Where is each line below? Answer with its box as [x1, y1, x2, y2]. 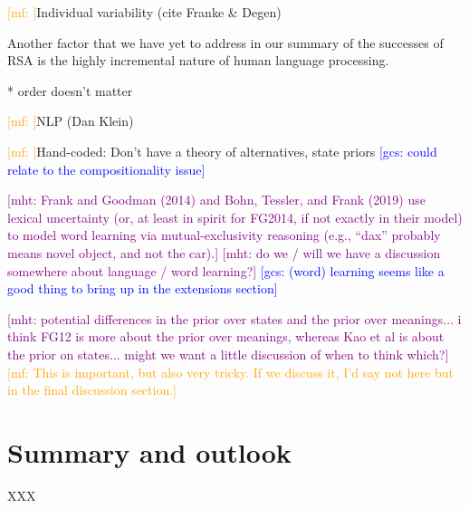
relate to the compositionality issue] [7, 159, 206, 178]
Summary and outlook [7, 433, 292, 470]
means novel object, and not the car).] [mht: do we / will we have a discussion [7, 243, 441, 262]
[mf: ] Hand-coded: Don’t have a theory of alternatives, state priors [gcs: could [7, 141, 437, 160]
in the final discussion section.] [7, 380, 177, 399]
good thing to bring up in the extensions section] [7, 279, 278, 298]
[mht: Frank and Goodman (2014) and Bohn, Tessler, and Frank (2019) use [7, 190, 426, 209]
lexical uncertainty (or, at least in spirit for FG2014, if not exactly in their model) [7, 207, 463, 226]
